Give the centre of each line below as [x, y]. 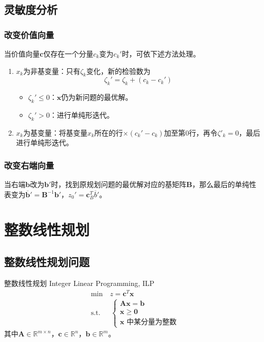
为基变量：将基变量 [55, 132]
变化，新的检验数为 [118, 71]
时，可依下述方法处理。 [161, 54]
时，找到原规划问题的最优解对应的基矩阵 [119, 184]
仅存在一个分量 [68, 54]
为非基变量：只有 [52, 71]
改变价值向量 [29, 34]
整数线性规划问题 [47, 262]
